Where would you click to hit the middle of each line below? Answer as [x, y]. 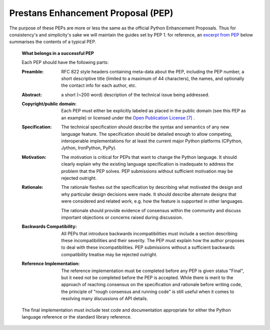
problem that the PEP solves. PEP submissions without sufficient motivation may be [147, 171]
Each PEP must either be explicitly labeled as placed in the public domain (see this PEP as [153, 111]
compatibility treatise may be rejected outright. [109, 254]
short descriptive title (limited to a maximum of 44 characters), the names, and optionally [153, 78]
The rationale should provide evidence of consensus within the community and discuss [151, 210]
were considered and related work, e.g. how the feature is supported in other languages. [152, 201]
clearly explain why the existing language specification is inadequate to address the [147, 164]
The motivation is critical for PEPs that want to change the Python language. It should [149, 157]
